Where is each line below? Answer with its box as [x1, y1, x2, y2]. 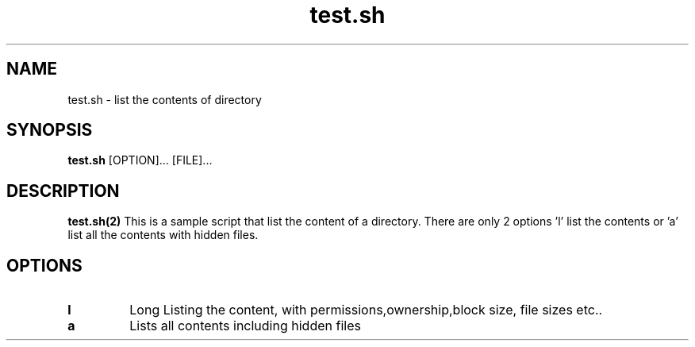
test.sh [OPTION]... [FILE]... [67, 153, 213, 168]
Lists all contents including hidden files [129, 318, 361, 334]
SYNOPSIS [6, 120, 93, 141]
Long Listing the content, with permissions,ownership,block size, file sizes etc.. [129, 302, 603, 318]
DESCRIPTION [6, 180, 120, 201]
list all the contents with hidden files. [67, 228, 259, 242]
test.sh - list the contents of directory [67, 92, 262, 106]
